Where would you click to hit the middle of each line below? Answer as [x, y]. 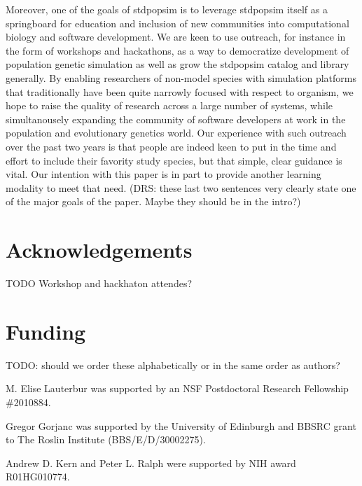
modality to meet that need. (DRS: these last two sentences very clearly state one [181, 187]
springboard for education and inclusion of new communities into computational [177, 23]
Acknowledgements [99, 250]
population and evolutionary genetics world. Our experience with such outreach [176, 133]
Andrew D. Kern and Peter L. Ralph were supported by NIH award [151, 463]
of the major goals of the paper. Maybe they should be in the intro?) [153, 201]
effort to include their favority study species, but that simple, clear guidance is [174, 160]
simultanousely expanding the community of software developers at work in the [176, 119]
